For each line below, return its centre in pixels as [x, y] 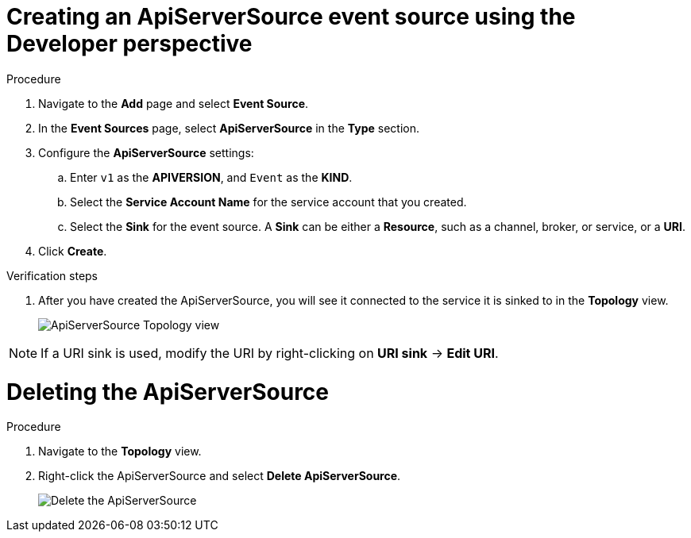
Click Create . [73, 251]
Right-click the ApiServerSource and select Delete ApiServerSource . [220, 476]
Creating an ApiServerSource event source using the [291, 17]
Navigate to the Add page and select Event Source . [174, 103]
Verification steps [52, 275]
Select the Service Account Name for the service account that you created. [268, 202]
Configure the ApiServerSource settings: [146, 152]
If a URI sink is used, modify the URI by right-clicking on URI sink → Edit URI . [270, 353]
